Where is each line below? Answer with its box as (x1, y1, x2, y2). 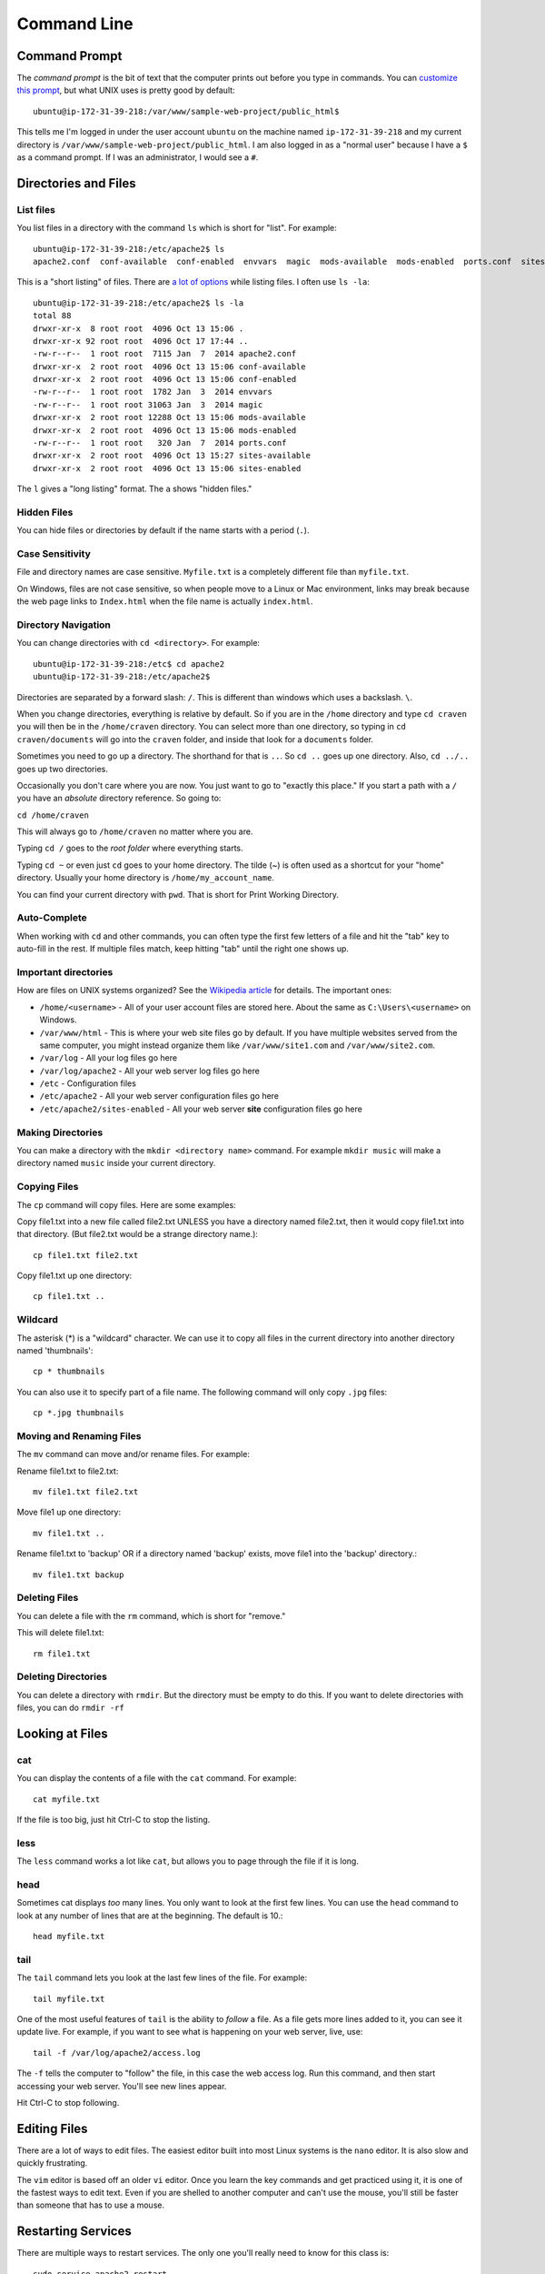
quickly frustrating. (16, 2158, 88, 2168)
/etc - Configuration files (39, 1078, 136, 1089)
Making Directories (16, 1126, 104, 1139)
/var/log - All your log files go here (39, 1052, 177, 1063)
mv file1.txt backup (33, 1569, 124, 1580)
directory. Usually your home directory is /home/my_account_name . (16, 872, 274, 883)
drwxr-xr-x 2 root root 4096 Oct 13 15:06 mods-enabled (33, 425, 297, 436)
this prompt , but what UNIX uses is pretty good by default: (16, 85, 235, 96)
